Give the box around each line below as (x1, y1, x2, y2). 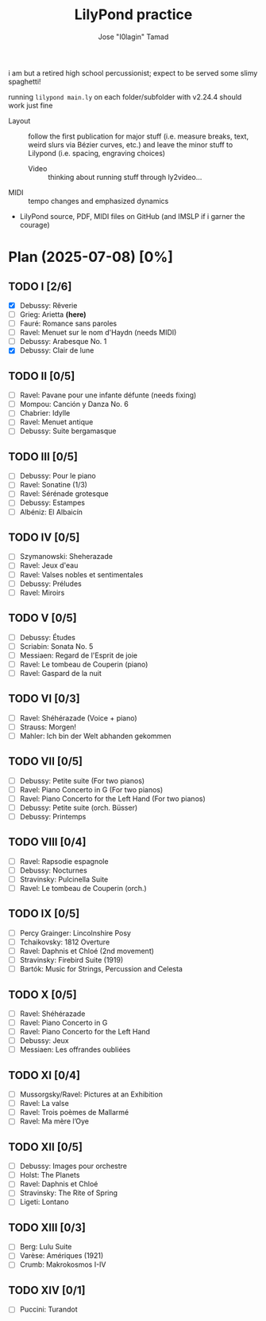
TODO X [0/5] (8, 987, 77, 1001)
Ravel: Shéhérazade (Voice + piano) (19, 713, 137, 722)
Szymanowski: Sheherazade (19, 552, 114, 561)
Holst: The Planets (19, 1171, 80, 1180)
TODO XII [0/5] (8, 1140, 83, 1154)
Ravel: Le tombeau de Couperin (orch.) (19, 883, 147, 893)
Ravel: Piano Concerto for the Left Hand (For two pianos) (19, 794, 206, 803)
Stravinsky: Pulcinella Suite (19, 874, 109, 884)
